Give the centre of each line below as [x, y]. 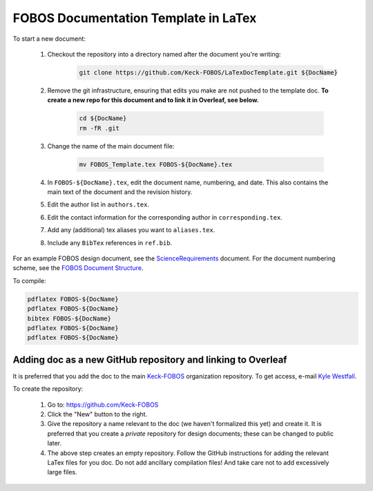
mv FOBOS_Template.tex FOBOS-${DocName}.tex [156, 164]
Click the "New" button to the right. [97, 414]
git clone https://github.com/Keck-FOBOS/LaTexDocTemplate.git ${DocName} [209, 72]
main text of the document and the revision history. [120, 192]
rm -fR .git [99, 128]
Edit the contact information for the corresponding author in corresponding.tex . [165, 217]
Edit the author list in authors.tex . [98, 204]
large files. [62, 472]
